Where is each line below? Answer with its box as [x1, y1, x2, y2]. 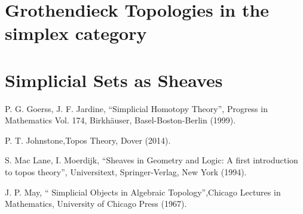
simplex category [5, 21, 147, 45]
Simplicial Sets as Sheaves [5, 67, 223, 92]
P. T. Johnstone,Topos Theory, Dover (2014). [5, 134, 171, 146]
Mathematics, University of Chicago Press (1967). [5, 197, 187, 210]
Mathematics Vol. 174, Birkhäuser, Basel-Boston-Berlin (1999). [5, 114, 236, 126]
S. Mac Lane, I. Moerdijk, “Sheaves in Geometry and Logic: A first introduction [5, 154, 298, 166]
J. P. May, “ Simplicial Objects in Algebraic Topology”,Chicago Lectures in [5, 185, 281, 198]
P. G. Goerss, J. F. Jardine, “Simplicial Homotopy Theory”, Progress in [5, 102, 268, 114]
